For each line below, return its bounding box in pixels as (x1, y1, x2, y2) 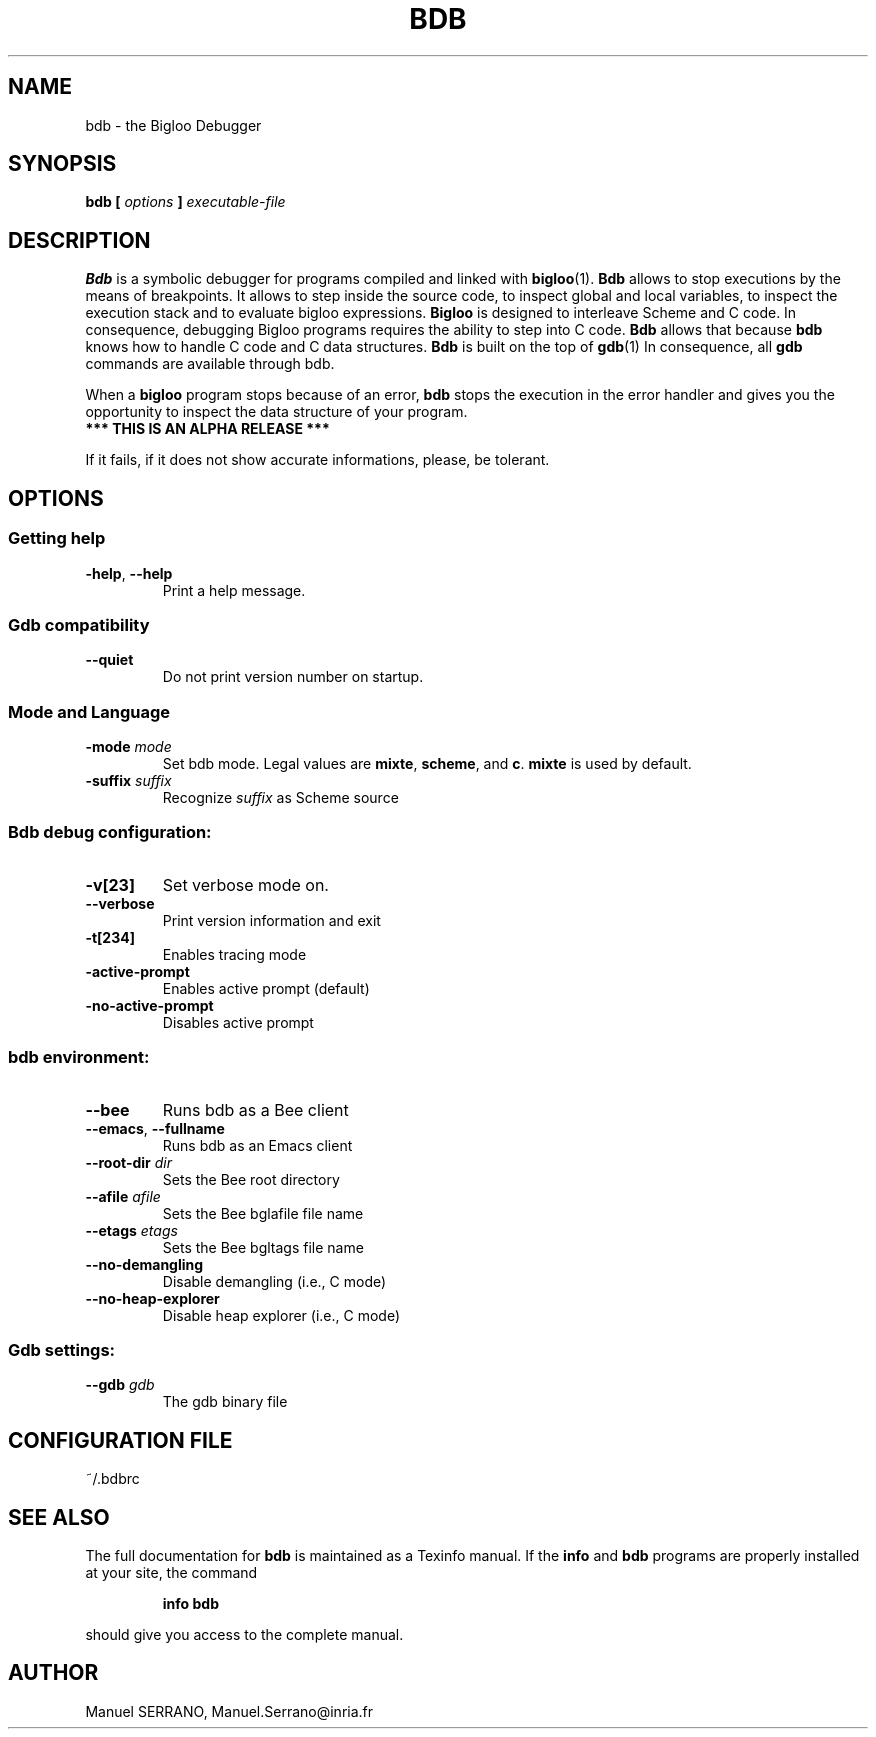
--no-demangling (85, 1255, 204, 1273)
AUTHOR (8, 1660, 99, 1686)
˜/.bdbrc (85, 1470, 140, 1488)
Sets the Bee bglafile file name (162, 1204, 364, 1222)
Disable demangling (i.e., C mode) (162, 1272, 387, 1290)
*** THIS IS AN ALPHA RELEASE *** (85, 420, 330, 438)
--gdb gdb (85, 1376, 155, 1394)
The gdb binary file (162, 1393, 288, 1411)
